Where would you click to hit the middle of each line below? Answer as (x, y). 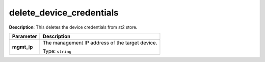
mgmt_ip (23, 47)
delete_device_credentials (64, 13)
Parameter (25, 36)
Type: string (57, 51)
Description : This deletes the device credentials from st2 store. (73, 27)
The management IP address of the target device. (100, 43)
